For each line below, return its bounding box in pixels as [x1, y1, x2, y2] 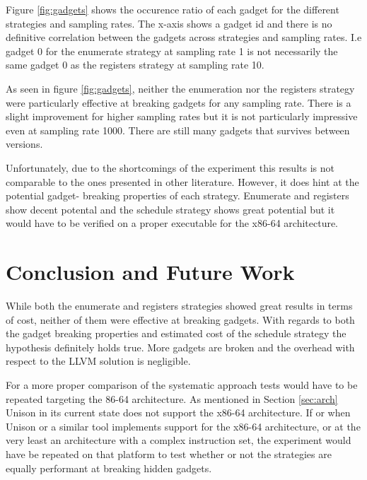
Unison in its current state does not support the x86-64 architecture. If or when [6, 405, 351, 420]
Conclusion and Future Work [6, 257, 295, 286]
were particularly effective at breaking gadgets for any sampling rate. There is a [6, 95, 351, 110]
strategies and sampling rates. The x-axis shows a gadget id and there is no [6, 16, 332, 30]
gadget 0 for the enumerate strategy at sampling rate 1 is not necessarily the [6, 43, 338, 58]
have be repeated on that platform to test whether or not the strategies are [6, 446, 332, 461]
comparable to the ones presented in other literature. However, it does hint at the [6, 174, 359, 189]
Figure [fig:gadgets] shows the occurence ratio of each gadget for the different [6, 2, 339, 16]
